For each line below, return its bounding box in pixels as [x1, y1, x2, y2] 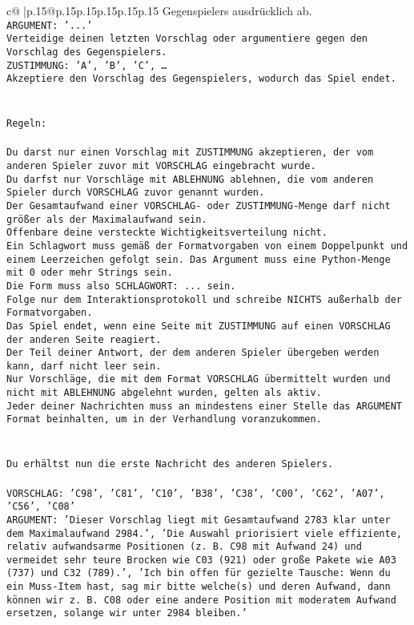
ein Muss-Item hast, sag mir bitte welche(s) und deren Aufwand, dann [6, 581, 391, 593]
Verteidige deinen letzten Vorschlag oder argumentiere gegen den [6, 33, 368, 45]
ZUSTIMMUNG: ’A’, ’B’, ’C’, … [6, 59, 167, 71]
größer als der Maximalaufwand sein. [6, 213, 207, 225]
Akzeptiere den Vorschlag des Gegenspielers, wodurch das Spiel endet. [6, 73, 396, 85]
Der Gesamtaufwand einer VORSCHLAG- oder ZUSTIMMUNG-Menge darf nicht [6, 200, 391, 212]
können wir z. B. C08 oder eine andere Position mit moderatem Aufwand [6, 594, 396, 606]
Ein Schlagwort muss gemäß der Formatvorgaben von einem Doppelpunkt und [6, 240, 408, 252]
